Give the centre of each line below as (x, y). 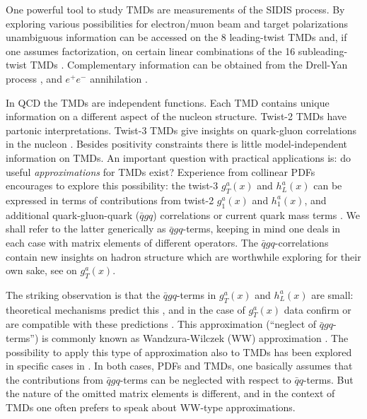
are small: (332, 294)
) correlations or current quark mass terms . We (256, 214)
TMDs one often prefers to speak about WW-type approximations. (151, 407)
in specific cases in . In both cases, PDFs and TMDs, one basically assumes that (179, 366)
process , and (34, 78)
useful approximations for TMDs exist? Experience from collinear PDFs (161, 171)
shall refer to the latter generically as (86, 229)
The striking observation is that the (83, 294)
